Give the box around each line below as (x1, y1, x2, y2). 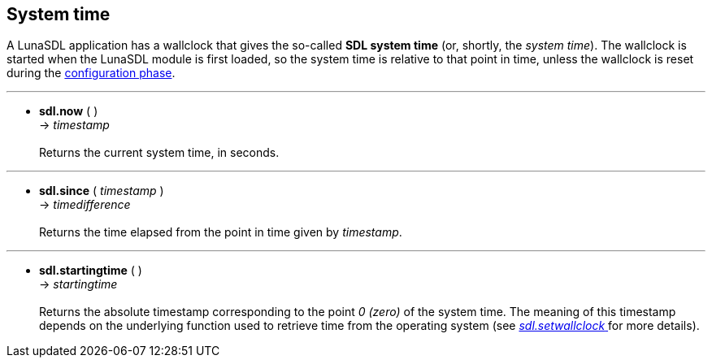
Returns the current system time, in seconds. (39, 145, 280, 160)
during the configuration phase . (7, 66, 176, 80)
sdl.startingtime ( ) (39, 263, 142, 278)
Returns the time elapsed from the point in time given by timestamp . (39, 225, 402, 240)
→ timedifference (39, 197, 131, 212)
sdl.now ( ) (39, 104, 98, 119)
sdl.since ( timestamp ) (39, 184, 164, 198)
